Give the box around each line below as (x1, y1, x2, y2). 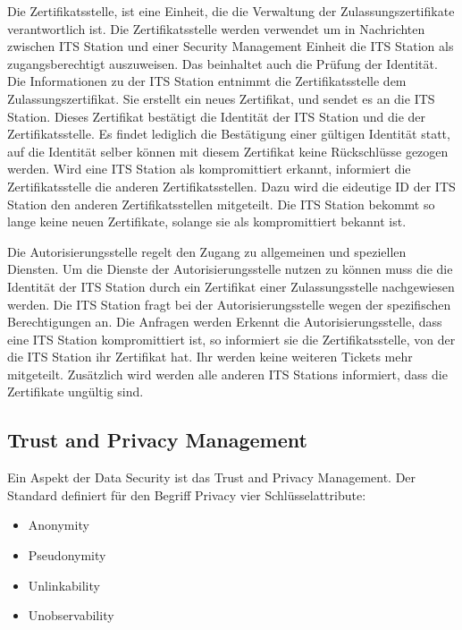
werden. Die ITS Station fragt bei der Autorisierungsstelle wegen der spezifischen (7, 294, 451, 313)
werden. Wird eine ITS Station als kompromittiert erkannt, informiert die (7, 159, 411, 178)
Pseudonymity (28, 546, 106, 565)
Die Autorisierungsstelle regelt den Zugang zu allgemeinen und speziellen (7, 242, 407, 260)
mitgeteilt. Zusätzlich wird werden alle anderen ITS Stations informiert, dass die (7, 364, 448, 383)
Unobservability (28, 606, 114, 625)
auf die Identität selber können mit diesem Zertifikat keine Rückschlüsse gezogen (7, 141, 449, 160)
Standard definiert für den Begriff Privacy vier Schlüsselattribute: (7, 485, 366, 504)
